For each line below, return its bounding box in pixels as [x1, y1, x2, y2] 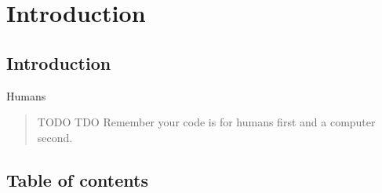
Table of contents [6, 167, 148, 191]
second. [37, 129, 73, 145]
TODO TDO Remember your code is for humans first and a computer [37, 114, 376, 130]
